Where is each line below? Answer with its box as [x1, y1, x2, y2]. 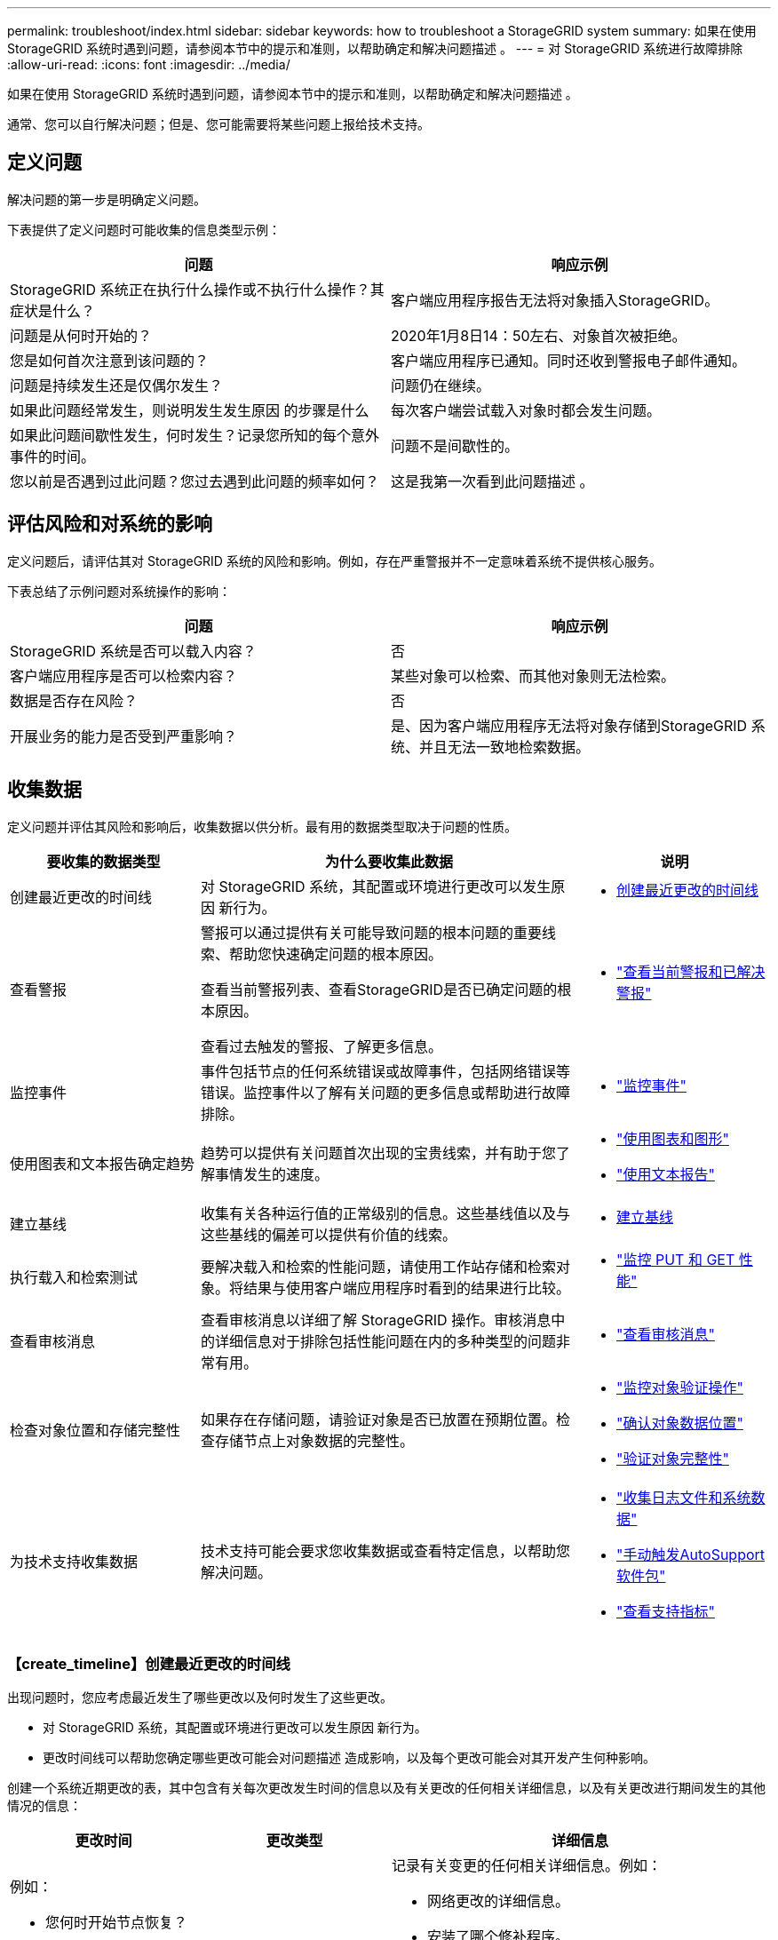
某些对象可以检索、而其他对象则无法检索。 [391, 666, 676, 685]
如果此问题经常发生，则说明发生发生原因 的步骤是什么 [10, 401, 369, 419]
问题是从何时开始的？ [10, 326, 153, 345]
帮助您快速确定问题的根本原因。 [229, 944, 443, 963]
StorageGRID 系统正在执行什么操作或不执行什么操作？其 [10, 280, 385, 298]
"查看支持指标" [616, 1602, 715, 1620]
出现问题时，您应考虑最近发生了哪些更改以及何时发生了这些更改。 [7, 1690, 393, 1705]
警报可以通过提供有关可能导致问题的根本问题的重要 [201, 923, 543, 942]
